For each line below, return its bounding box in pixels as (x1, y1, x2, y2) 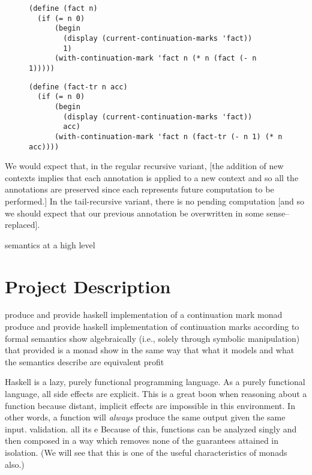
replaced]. (5, 218, 40, 231)
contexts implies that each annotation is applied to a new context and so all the (5, 171, 299, 184)
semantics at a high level (5, 238, 95, 251)
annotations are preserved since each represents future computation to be (5, 183, 274, 196)
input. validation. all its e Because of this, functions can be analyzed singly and (5, 422, 297, 435)
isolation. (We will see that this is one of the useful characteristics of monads (5, 446, 287, 458)
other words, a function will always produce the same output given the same (5, 411, 286, 423)
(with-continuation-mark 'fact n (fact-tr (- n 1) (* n (54, 132, 283, 141)
